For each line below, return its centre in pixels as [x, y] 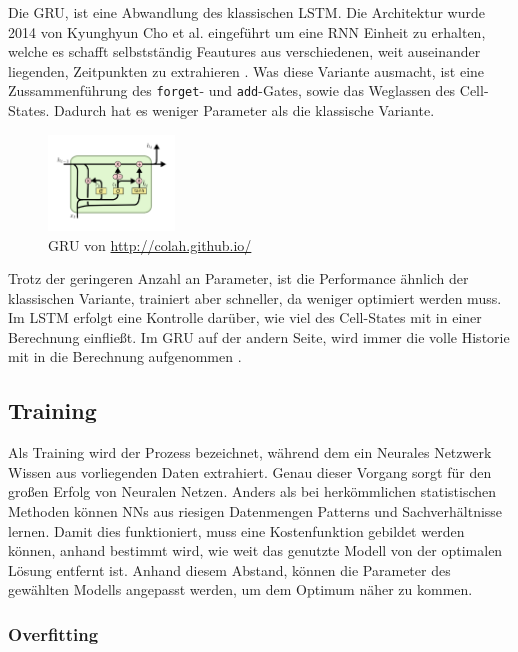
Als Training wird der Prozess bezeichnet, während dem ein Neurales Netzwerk [250, 452]
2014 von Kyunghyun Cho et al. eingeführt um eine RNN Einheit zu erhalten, [247, 31]
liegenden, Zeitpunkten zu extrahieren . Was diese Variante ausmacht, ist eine [246, 70]
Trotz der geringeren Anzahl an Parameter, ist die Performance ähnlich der [238, 278]
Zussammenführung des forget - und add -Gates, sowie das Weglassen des [232, 90]
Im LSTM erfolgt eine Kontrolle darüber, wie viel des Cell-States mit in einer [245, 317]
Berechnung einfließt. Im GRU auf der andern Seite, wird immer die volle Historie [259, 336]
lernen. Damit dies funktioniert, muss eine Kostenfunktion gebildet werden [236, 530]
